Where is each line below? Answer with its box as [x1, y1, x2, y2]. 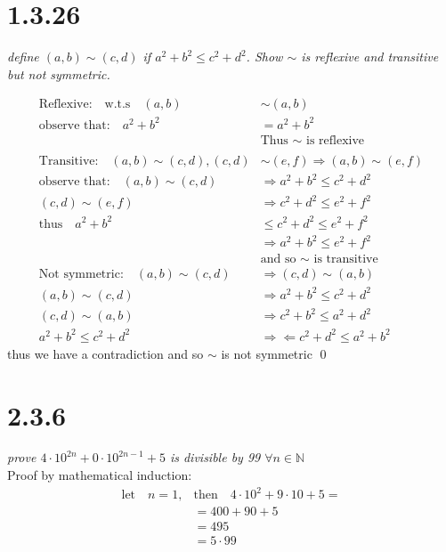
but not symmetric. [7, 64, 110, 83]
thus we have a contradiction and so [7, 344, 204, 362]
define [7, 47, 39, 66]
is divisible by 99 [169, 448, 261, 467]
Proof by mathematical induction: [7, 466, 192, 484]
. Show [246, 47, 283, 66]
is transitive [313, 253, 378, 266]
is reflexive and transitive [301, 47, 439, 66]
